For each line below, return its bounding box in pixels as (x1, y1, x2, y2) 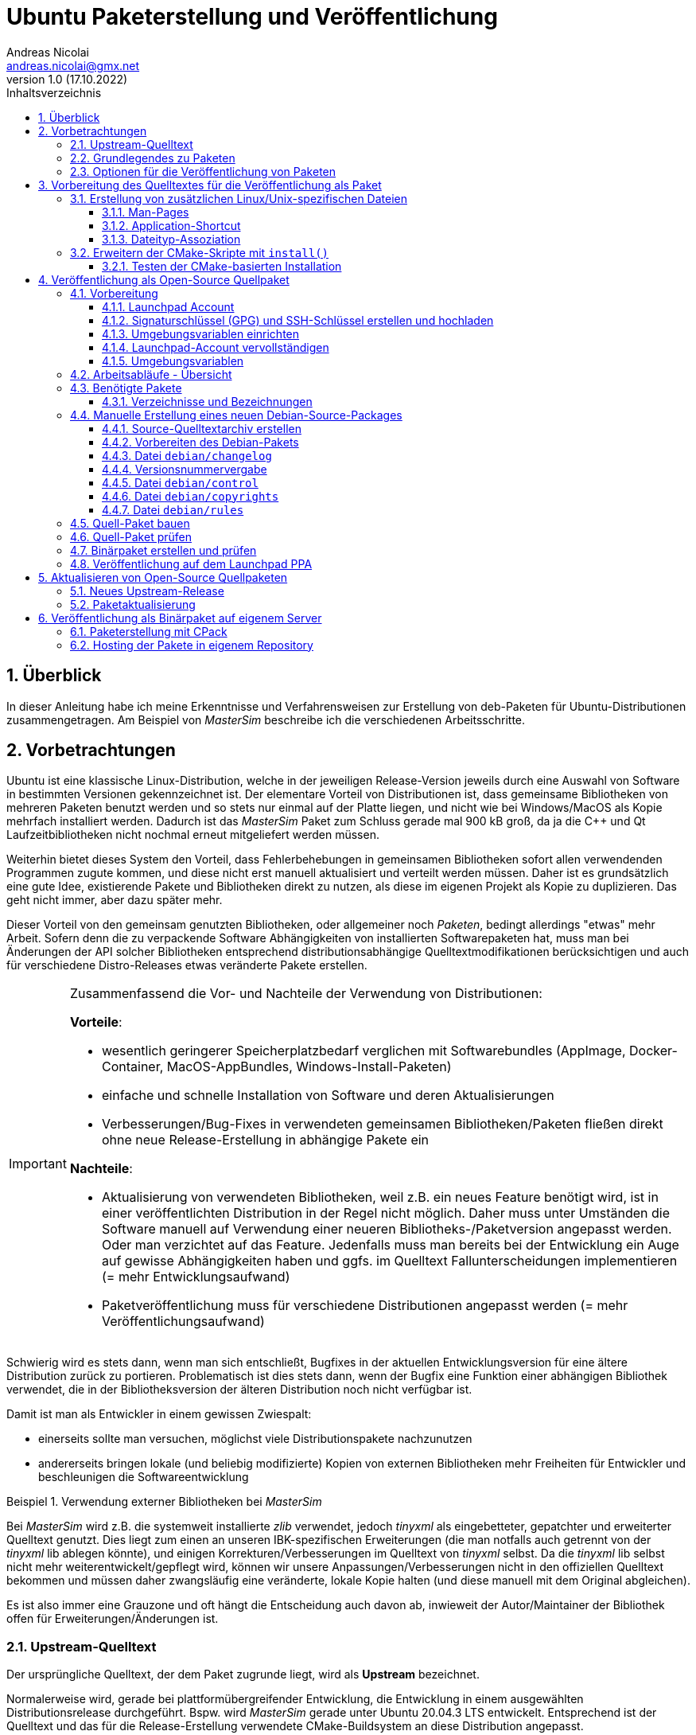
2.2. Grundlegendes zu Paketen (70, 150, 235, 165)
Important (9, 1156, 67, 1172)
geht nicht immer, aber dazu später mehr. (6, 893, 223, 907)
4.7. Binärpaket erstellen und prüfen (70, 543, 257, 557)
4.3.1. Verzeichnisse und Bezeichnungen (102, 394, 313, 408)
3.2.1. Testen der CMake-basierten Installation (102, 259, 342, 273)
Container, (101, 1059, 164, 1075)
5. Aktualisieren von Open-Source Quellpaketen (38, 570, 288, 584)
